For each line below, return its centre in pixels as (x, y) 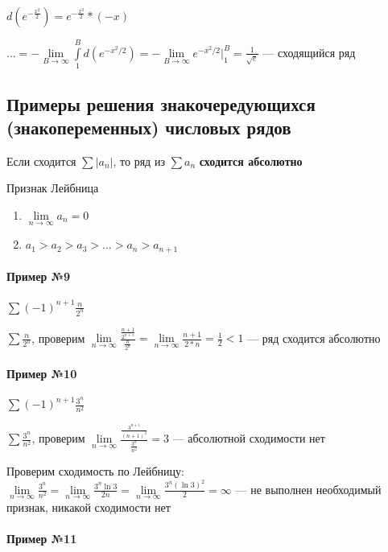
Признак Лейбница (53, 188)
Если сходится (41, 161)
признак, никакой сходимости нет (89, 507)
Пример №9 (39, 276)
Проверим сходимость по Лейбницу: (95, 471)
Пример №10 (42, 373)
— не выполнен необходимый (308, 489)
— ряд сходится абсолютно (314, 338)
